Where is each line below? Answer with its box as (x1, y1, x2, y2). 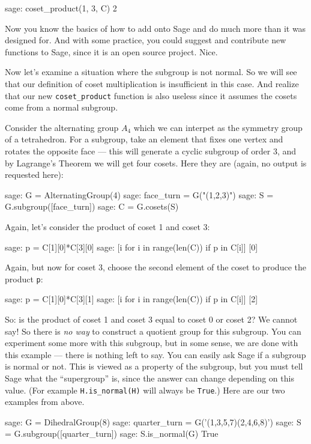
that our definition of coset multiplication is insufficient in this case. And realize (5, 77, 299, 90)
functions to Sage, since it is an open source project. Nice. (5, 45, 218, 58)
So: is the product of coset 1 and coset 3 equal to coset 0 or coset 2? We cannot (5, 313, 298, 325)
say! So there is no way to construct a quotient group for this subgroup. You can (5, 324, 301, 337)
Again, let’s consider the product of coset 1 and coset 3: (5, 220, 210, 233)
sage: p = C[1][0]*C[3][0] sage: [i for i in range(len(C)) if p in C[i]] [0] (5, 240, 258, 253)
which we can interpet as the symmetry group (133, 121, 303, 133)
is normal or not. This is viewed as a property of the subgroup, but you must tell (5, 360, 303, 373)
